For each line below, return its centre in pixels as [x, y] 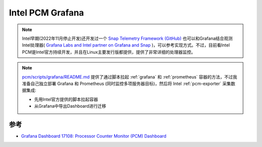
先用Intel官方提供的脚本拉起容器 [66, 99]
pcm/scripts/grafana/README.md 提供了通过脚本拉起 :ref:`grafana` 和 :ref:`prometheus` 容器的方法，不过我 [130, 77]
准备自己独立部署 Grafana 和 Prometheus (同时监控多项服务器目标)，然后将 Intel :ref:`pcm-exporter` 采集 [127, 83]
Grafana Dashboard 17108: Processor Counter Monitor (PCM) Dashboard [94, 136]
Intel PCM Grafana [47, 13]
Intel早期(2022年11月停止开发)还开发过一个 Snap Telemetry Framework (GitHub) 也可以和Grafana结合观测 [127, 38]
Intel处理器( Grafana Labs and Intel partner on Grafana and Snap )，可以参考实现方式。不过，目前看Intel [126, 45]
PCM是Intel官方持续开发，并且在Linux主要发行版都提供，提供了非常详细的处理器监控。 [109, 52]
